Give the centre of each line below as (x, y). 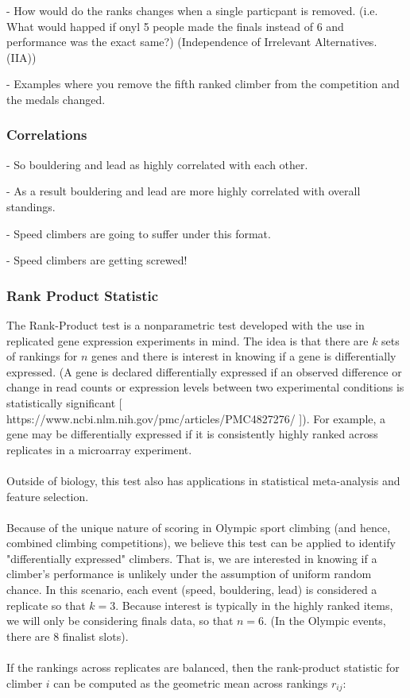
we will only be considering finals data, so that (120, 621)
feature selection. (48, 496)
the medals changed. (56, 99)
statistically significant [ (64, 402)
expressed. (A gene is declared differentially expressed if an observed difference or (204, 371)
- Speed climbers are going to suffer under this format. (139, 233)
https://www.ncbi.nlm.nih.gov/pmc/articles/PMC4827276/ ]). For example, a (196, 418)
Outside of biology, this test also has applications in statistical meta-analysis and (203, 480)
